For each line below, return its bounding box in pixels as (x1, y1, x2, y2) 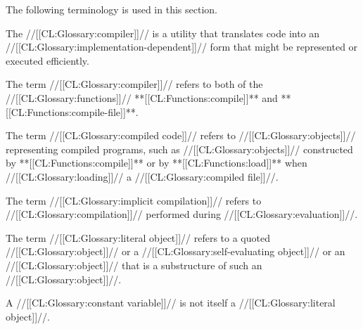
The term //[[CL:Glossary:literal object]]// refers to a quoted (6, 230, 270, 245)
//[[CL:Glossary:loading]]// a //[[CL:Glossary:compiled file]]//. (6, 169, 279, 183)
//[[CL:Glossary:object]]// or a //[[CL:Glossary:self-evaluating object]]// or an (6, 244, 345, 259)
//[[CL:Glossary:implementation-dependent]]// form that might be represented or (6, 39, 358, 54)
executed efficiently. (6, 53, 89, 67)
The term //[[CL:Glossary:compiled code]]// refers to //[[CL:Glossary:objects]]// (6, 128, 356, 143)
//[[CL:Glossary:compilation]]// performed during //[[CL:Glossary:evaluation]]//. (6, 207, 358, 221)
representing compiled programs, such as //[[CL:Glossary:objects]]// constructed (6, 141, 353, 156)
